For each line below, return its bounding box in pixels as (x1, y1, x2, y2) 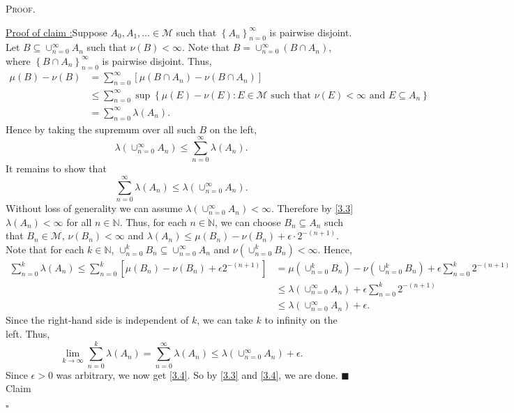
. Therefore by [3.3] (271, 201, 354, 216)
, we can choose (215, 214, 281, 229)
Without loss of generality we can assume (6, 201, 183, 216)
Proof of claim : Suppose (6, 24, 107, 39)
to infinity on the (264, 313, 338, 327)
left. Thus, (6, 326, 50, 340)
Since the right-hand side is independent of (6, 313, 189, 327)
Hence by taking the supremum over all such (6, 121, 196, 136)
